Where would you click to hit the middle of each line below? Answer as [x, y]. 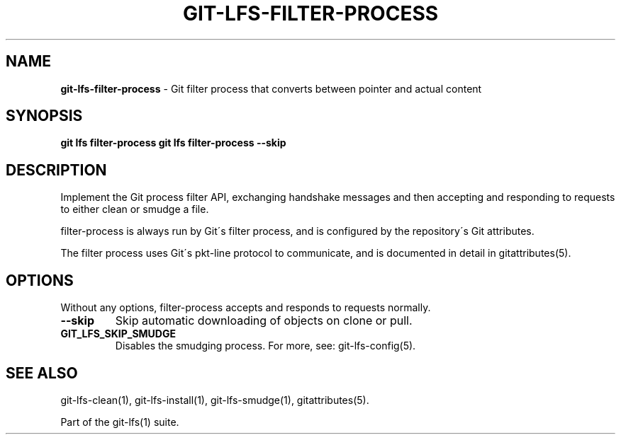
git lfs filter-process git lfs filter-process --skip [173, 143]
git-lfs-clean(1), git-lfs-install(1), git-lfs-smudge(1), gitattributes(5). [215, 400]
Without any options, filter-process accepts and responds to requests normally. [246, 308]
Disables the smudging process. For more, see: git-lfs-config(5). [265, 346]
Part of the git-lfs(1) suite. [120, 422]
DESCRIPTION [56, 170]
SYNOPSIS [44, 116]
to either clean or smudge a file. [135, 209]
